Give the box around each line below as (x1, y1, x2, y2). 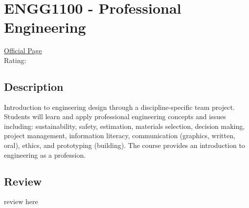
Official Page (4, 45, 42, 56)
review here (4, 196, 38, 207)
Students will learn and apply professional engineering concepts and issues (4, 111, 226, 122)
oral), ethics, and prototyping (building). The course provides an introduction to (4, 140, 245, 150)
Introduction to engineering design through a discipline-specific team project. (4, 102, 235, 112)
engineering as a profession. (4, 149, 86, 160)
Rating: (4, 55, 26, 65)
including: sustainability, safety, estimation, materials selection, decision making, (4, 121, 245, 131)
